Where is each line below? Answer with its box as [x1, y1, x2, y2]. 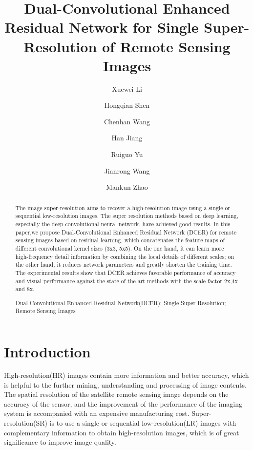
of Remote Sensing [102, 36, 231, 56]
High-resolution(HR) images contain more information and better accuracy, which [4, 370, 249, 380]
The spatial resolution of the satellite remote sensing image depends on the [4, 389, 229, 399]
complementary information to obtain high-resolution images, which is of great [4, 427, 239, 437]
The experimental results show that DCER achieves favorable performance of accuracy [15, 268, 236, 276]
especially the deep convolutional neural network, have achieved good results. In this [15, 219, 231, 228]
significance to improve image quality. [4, 437, 116, 447]
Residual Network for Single [4, 17, 199, 37]
